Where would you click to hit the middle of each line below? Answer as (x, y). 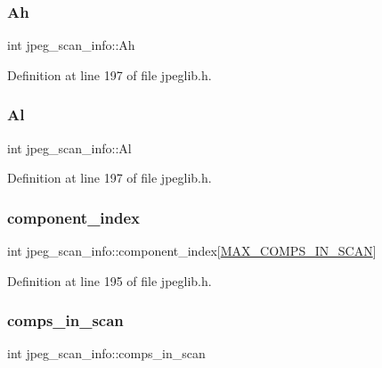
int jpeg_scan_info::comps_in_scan (106, 353)
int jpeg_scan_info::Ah (71, 45)
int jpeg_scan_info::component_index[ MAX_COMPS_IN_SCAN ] (192, 251)
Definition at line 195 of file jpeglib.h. (110, 280)
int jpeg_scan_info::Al (69, 147)
